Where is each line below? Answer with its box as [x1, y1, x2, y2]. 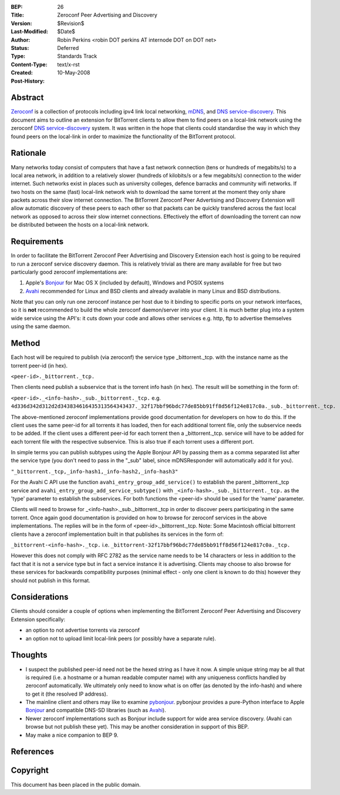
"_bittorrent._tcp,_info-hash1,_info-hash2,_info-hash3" [11, 468, 179, 475]
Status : [11, 44, 29, 51]
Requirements [11, 237, 64, 247]
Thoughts [11, 650, 48, 660]
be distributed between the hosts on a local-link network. [11, 221, 150, 229]
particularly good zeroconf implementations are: [11, 268, 128, 276]
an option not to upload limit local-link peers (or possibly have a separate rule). [25, 635, 217, 642]
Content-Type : [11, 61, 48, 68]
